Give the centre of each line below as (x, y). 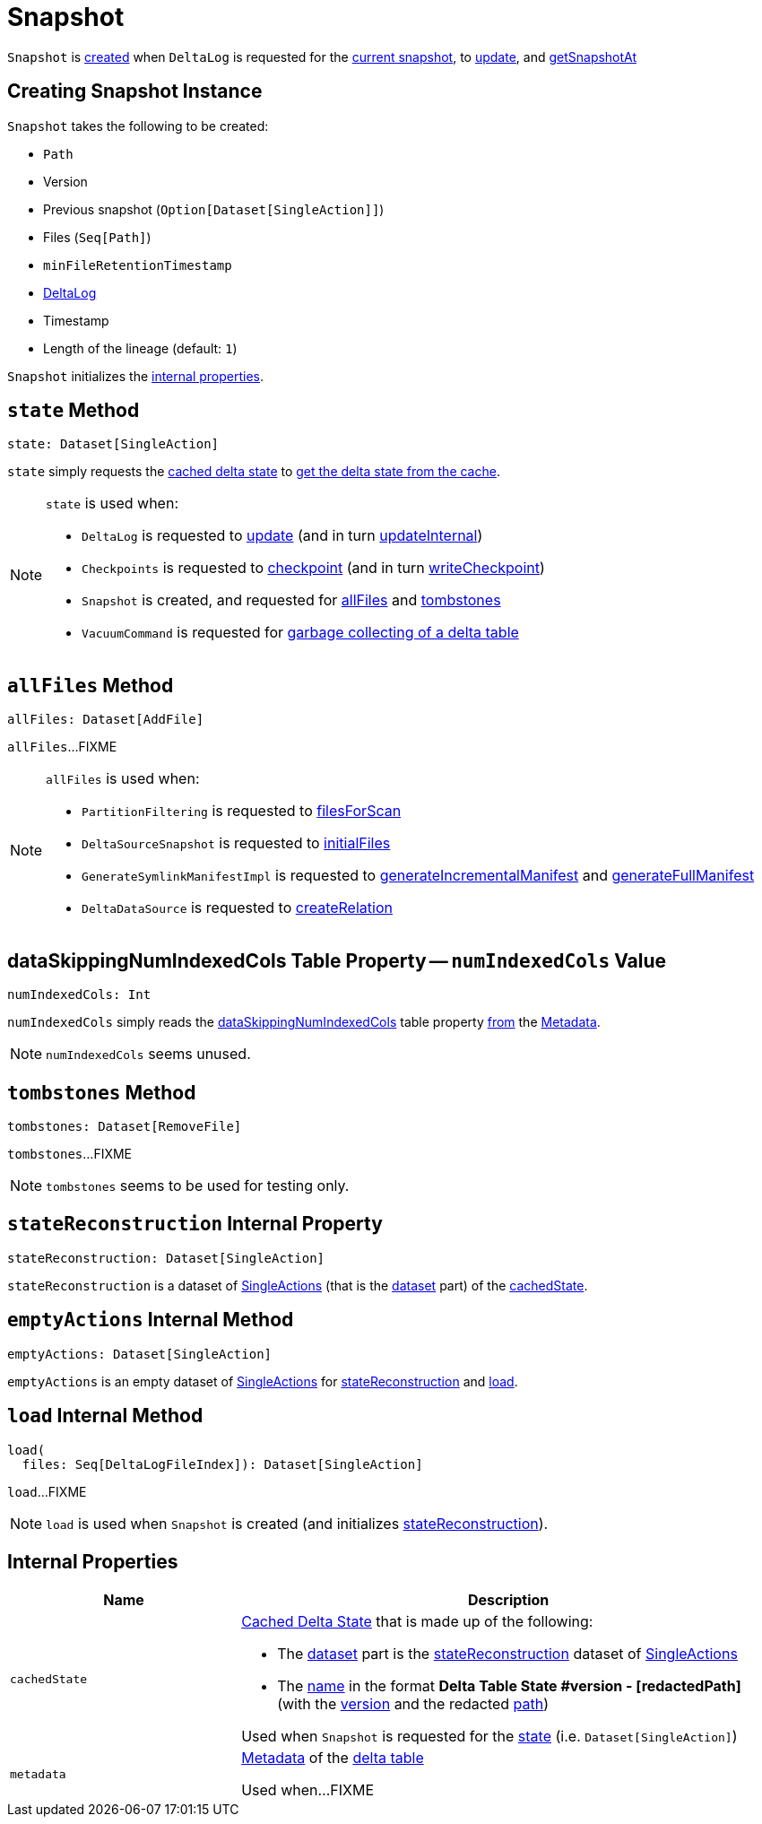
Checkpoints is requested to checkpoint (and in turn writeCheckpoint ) (313, 568)
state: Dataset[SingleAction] (113, 444)
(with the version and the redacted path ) (413, 1704)
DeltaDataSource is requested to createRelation (237, 908)
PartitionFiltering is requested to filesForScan (242, 811)
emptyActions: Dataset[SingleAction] (140, 1354)
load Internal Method (105, 1416)
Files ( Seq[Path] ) (97, 237)
